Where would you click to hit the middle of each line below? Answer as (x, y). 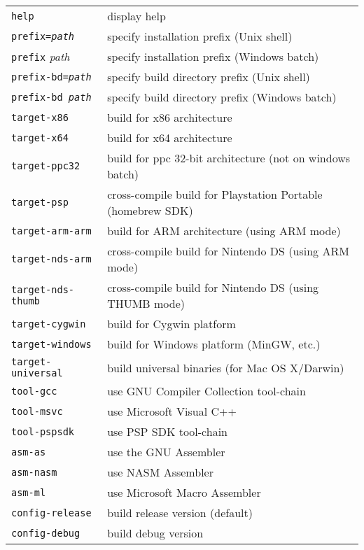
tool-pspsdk (43, 431)
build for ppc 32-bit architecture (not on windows (229, 158)
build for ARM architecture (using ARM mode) (224, 231)
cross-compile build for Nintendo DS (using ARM (228, 251)
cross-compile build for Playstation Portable (215, 194)
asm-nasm (34, 472)
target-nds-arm (51, 259)
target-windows (51, 344)
